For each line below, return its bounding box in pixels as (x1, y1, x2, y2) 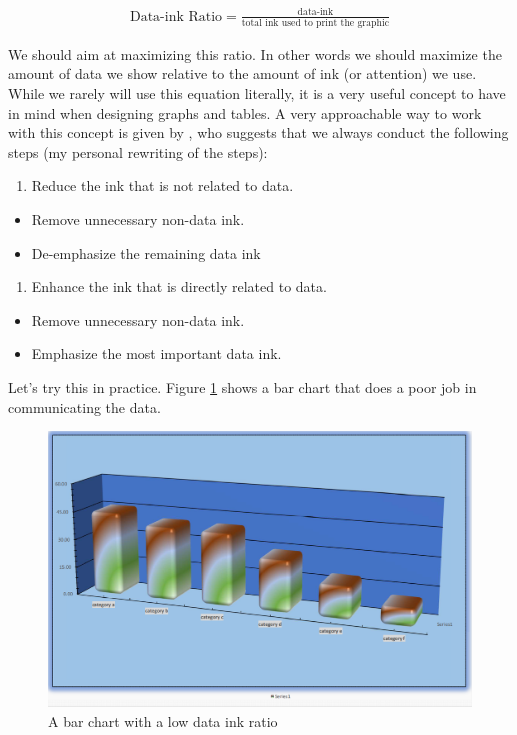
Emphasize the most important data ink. (31, 343, 282, 364)
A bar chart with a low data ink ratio (48, 710, 278, 731)
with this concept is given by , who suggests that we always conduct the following (8, 122, 509, 143)
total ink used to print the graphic (241, 17, 390, 28)
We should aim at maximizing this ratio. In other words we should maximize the (8, 43, 502, 64)
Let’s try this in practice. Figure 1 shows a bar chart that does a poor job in (8, 376, 477, 397)
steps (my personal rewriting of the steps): (8, 141, 268, 162)
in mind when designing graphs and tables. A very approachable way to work (8, 102, 482, 123)
